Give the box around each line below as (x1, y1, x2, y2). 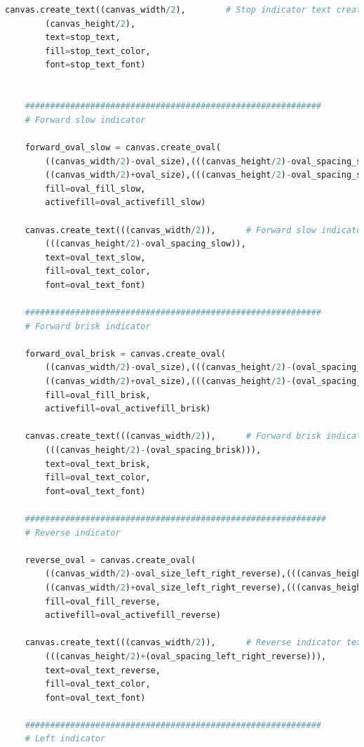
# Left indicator (25, 734, 106, 744)
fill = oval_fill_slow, (45, 183, 146, 194)
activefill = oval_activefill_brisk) (45, 404, 211, 414)
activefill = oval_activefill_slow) (45, 197, 206, 208)
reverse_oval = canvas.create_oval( (25, 555, 196, 565)
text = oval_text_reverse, (45, 665, 161, 675)
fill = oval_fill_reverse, (45, 596, 161, 607)
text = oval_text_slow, (45, 252, 146, 263)
